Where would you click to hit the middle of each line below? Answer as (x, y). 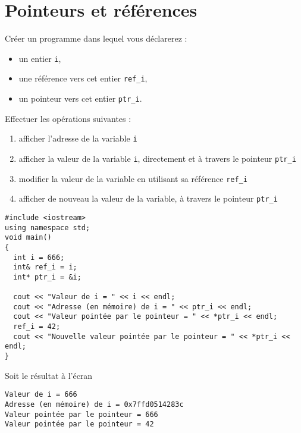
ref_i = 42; (37, 327)
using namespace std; (48, 228)
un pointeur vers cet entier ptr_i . (80, 98)
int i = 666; (39, 257)
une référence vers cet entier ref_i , (83, 78)
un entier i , (40, 58)
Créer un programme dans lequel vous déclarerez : (96, 38)
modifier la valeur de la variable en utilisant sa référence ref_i (133, 178)
